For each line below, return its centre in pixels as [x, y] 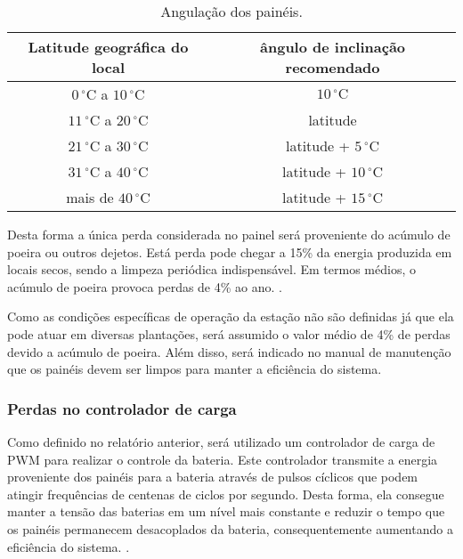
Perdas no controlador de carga [122, 408]
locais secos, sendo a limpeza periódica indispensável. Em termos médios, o [211, 269]
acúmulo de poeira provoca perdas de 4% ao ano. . [145, 286]
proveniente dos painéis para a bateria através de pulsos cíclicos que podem [213, 477]
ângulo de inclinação [333, 47]
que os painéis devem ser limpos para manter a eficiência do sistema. [195, 369]
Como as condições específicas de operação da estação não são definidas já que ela [231, 316]
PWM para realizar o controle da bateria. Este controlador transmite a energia [223, 459]
